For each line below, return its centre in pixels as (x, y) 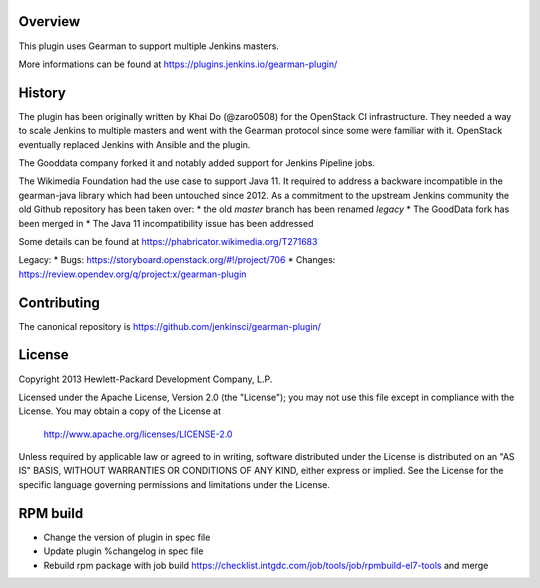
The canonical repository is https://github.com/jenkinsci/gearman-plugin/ (170, 326)
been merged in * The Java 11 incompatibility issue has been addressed (166, 223)
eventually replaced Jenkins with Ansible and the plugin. (134, 144)
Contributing (59, 302)
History (42, 92)
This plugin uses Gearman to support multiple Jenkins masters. (149, 46)
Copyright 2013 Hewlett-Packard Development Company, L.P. (145, 379)
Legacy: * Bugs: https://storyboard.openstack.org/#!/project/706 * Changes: (177, 260)
